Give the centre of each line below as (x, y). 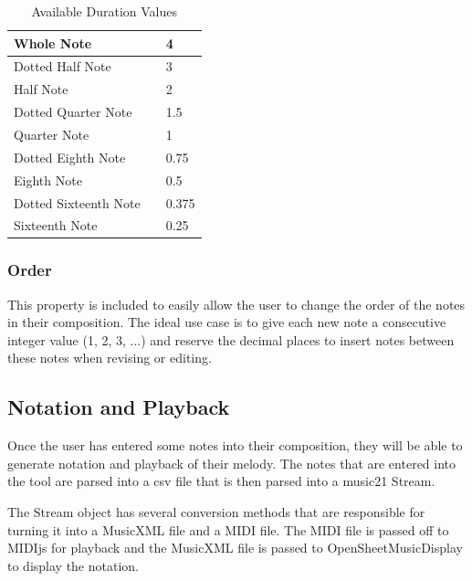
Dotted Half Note (63, 66)
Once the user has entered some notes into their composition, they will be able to (235, 445)
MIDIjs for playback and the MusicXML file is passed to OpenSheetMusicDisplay (235, 548)
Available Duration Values (104, 11)
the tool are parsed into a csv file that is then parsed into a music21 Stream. (221, 481)
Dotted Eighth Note (70, 157)
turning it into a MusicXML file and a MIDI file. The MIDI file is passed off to (228, 529)
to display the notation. (73, 565)
